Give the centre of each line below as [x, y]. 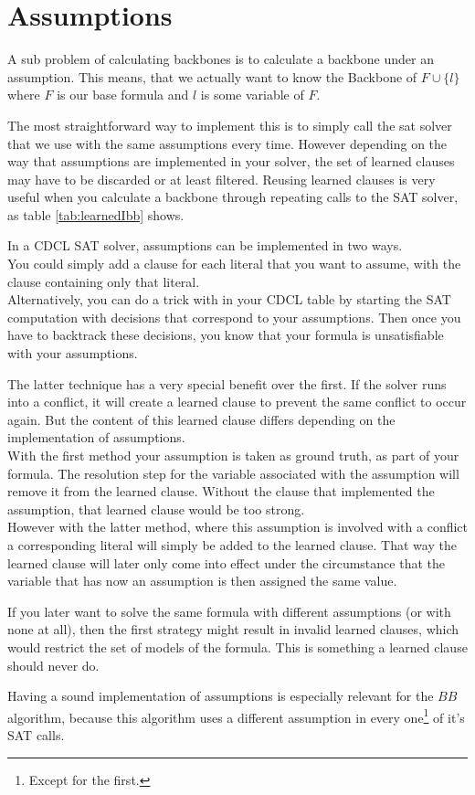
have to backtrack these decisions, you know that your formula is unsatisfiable [226, 335]
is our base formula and [123, 95]
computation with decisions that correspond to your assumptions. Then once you [234, 317]
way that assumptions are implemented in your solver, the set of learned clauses [231, 161]
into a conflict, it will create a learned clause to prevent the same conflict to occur [237, 402]
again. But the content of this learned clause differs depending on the [201, 419]
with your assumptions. [73, 353]
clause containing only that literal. [104, 281]
